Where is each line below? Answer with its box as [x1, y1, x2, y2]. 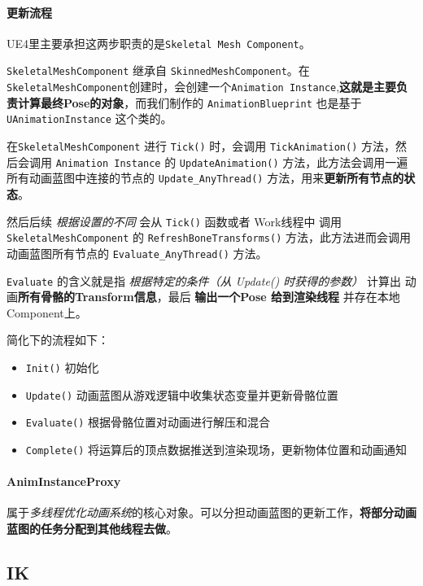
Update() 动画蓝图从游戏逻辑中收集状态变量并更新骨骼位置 [25, 386, 338, 403]
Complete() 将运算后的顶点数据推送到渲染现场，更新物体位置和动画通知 [25, 441, 408, 458]
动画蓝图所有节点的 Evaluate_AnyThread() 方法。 [7, 244, 268, 261]
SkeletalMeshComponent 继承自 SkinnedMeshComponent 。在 [7, 62, 310, 79]
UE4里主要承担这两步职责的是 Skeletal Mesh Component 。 [7, 34, 311, 51]
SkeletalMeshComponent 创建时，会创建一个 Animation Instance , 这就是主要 [7, 78, 397, 95]
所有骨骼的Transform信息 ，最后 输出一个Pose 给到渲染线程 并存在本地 [18, 288, 400, 305]
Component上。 [7, 304, 87, 321]
